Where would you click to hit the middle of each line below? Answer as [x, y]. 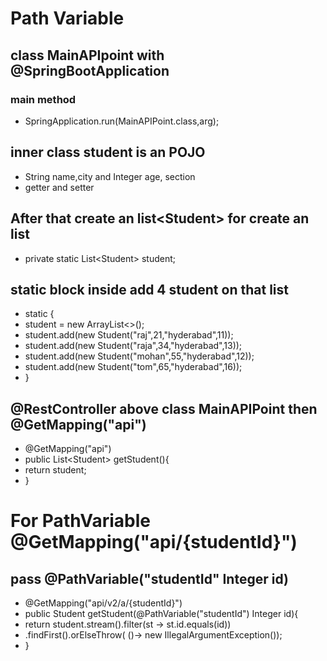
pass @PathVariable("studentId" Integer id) [149, 578]
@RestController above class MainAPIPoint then [164, 408]
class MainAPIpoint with [87, 55]
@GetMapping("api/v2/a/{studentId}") [103, 603]
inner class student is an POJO [108, 152]
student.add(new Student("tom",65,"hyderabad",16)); [133, 367]
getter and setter [59, 187]
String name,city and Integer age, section [110, 176]
